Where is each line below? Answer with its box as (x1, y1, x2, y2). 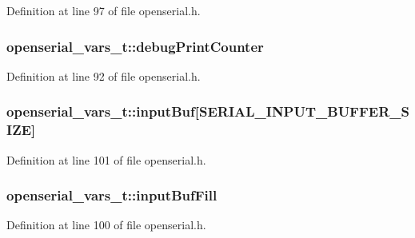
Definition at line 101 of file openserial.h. (6, 151, 206, 168)
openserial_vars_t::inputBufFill (6, 185, 217, 205)
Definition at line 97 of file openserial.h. (6, 2, 201, 18)
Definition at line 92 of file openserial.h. (6, 67, 201, 84)
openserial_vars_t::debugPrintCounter (6, 36, 264, 56)
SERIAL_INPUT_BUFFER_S (198, 101, 409, 121)
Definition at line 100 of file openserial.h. (6, 216, 206, 233)
